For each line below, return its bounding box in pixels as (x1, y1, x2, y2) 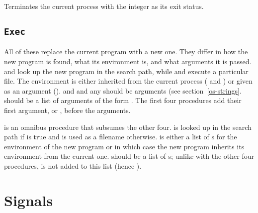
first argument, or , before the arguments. (4, 105, 131, 115)
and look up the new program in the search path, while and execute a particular (4, 66, 249, 76)
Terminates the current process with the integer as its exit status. (4, 1, 204, 11)
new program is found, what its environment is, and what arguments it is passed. (4, 56, 252, 66)
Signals (4, 190, 53, 210)
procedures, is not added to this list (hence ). (4, 160, 142, 171)
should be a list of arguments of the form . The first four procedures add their (4, 95, 242, 106)
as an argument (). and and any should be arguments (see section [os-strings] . (4, 85, 242, 96)
